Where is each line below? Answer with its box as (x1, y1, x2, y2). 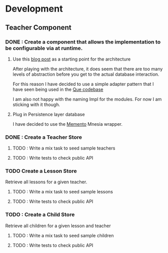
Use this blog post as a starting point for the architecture (12, 56, 131, 62)
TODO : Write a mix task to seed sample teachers (12, 145, 115, 151)
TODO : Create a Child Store (5, 211, 75, 218)
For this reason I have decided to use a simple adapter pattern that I (12, 81, 154, 87)
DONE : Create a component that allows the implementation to (5, 38, 161, 45)
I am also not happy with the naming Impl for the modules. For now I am (12, 96, 162, 102)
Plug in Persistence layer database (12, 111, 85, 117)
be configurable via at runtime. (5, 44, 83, 52)
